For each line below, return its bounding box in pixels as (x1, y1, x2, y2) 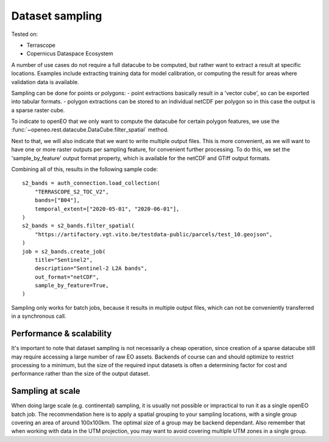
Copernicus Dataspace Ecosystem (26, 50, 113, 57)
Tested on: (11, 30, 38, 38)
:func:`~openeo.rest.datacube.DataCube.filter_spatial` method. (11, 126, 169, 133)
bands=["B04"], (34, 197, 80, 204)
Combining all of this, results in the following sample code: (11, 166, 158, 173)
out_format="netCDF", (34, 273, 100, 280)
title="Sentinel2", (34, 256, 93, 263)
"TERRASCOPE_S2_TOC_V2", (34, 188, 109, 195)
